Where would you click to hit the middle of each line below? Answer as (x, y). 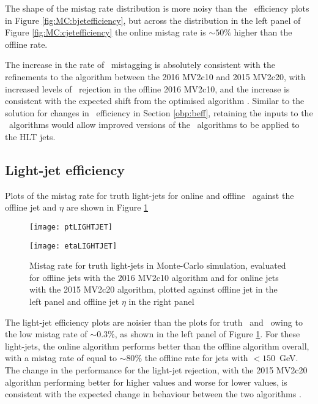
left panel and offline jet (74, 301)
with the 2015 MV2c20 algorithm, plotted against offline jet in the (153, 289)
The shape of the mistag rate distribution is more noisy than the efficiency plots (157, 8)
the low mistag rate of (46, 334)
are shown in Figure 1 (107, 207)
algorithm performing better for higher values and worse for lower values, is (146, 382)
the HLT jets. (30, 136)
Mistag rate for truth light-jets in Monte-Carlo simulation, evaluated (158, 265)
